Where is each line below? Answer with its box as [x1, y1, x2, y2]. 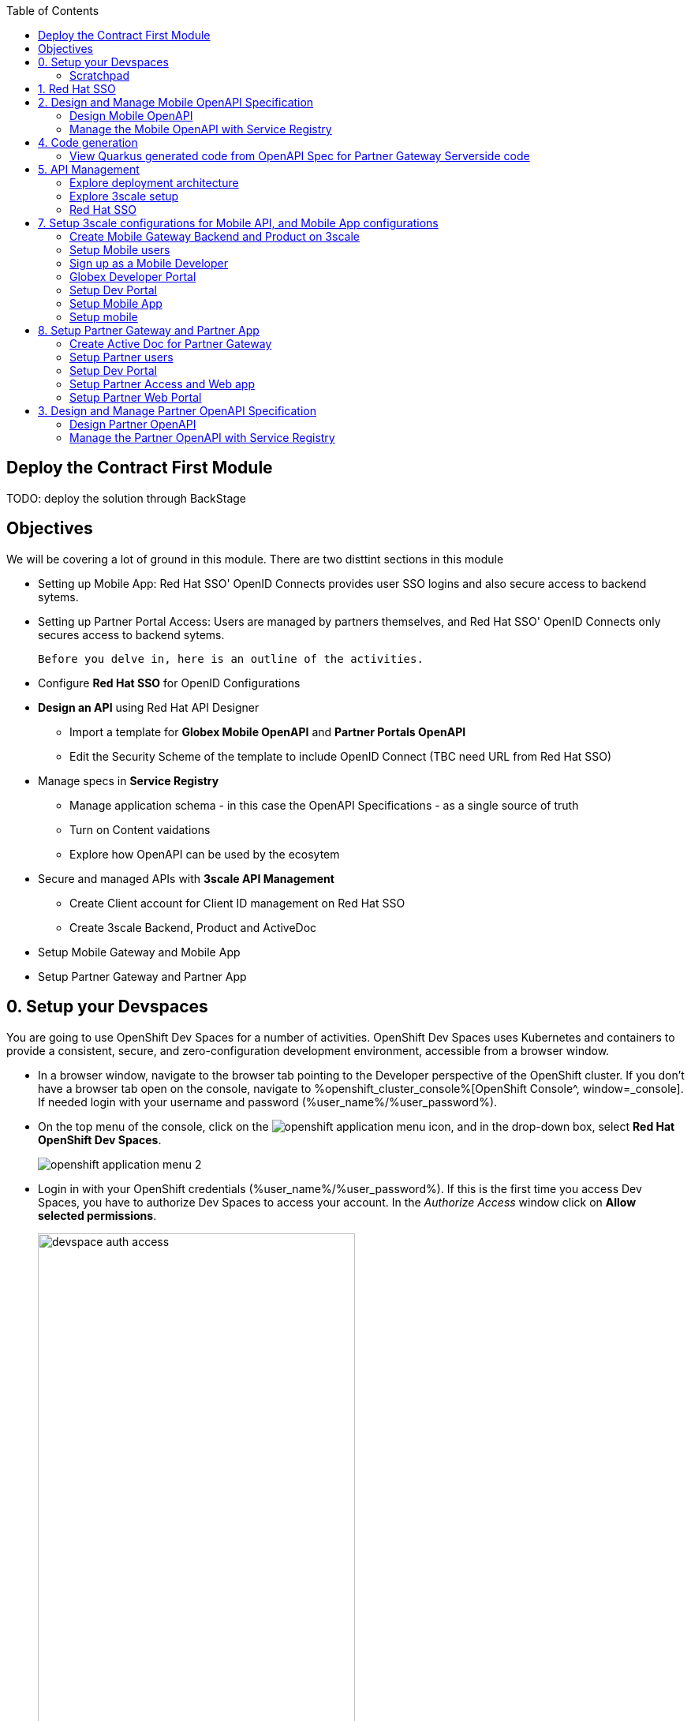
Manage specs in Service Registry [38, 773, 219, 788]
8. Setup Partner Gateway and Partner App [38, 324, 260, 337]
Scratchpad [69, 69, 129, 82]
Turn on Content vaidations [69, 822, 211, 836]
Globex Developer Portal [69, 270, 196, 283]
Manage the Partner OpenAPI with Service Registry [69, 431, 335, 444]
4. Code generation [38, 136, 138, 149]
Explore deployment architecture [69, 176, 239, 189]
